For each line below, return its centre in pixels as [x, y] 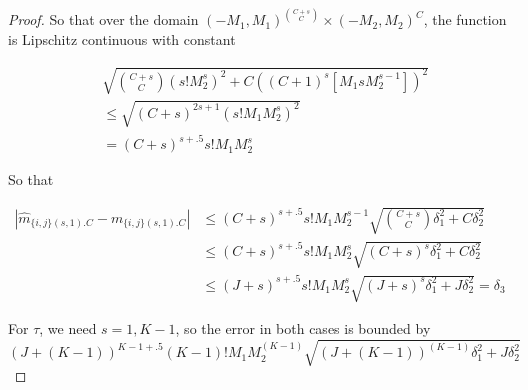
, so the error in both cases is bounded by [303, 328]
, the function [465, 19]
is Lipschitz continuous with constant [122, 39]
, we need [68, 328]
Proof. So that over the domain [103, 19]
